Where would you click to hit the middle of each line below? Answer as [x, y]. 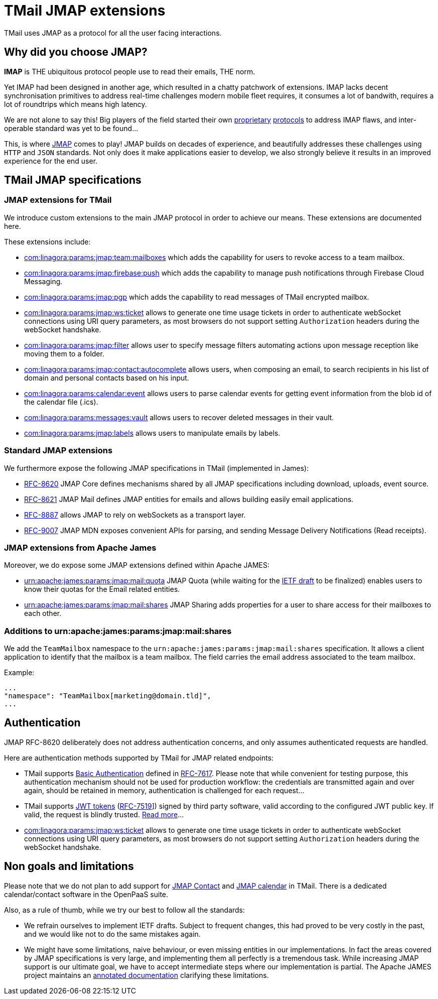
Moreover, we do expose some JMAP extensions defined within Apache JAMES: [137, 565]
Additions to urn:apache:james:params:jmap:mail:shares [118, 631]
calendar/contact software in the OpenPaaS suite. [86, 894]
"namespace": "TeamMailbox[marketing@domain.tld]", [108, 696]
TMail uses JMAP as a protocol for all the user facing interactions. [113, 33]
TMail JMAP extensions [85, 11]
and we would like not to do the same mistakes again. [112, 934]
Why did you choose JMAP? [76, 52]
